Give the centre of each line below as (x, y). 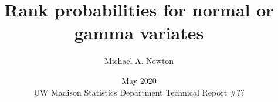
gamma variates (139, 33)
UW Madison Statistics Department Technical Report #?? (139, 92)
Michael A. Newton (139, 61)
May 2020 (139, 80)
